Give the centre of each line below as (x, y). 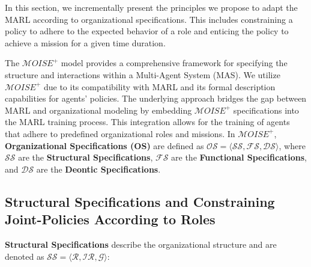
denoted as (25, 256)
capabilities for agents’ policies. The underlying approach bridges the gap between (156, 98)
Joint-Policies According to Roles (110, 219)
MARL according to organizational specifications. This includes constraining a (149, 19)
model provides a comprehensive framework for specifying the (174, 63)
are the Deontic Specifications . (98, 169)
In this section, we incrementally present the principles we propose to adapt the (151, 7)
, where (292, 145)
